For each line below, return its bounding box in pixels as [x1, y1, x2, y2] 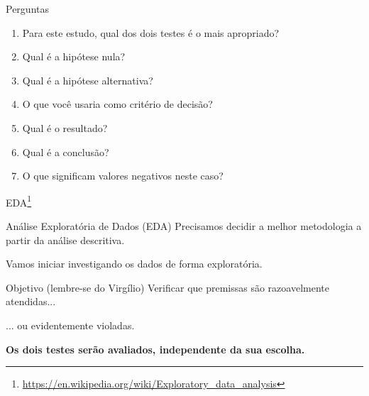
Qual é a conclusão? [22, 144, 109, 159]
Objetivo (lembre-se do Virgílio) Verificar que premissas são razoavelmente [6, 280, 329, 295]
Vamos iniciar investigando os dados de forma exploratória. [6, 256, 263, 271]
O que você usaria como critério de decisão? [22, 97, 213, 111]
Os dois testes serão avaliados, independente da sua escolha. [6, 341, 305, 356]
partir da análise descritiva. [6, 232, 125, 247]
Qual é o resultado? [22, 120, 108, 135]
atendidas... [6, 294, 56, 309]
